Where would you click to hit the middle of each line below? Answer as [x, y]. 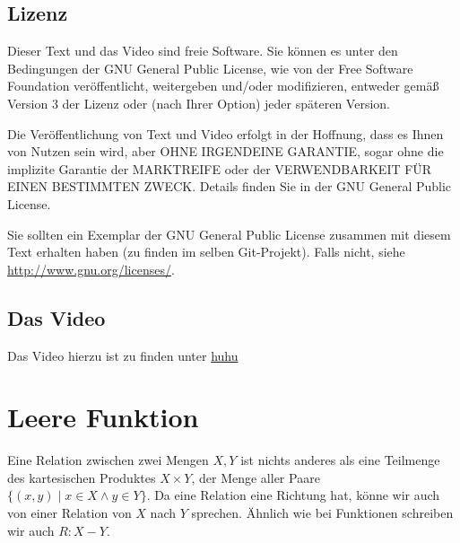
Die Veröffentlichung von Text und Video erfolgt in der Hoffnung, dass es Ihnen [226, 133]
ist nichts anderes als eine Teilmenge [340, 460]
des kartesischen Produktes [82, 477]
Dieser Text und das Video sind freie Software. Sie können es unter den [203, 51]
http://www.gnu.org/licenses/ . [91, 269]
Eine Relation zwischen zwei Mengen [108, 460]
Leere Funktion [103, 417]
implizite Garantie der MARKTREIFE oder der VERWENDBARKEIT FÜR [220, 168]
